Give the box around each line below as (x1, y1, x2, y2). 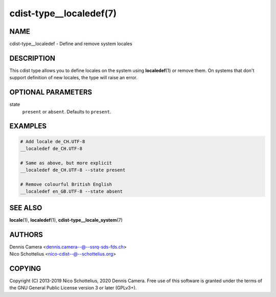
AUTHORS (9, 230, 43, 239)
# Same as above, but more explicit (20, 160, 112, 166)
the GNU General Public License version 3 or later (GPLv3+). (9, 285, 137, 291)
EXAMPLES (9, 122, 47, 130)
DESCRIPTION (9, 54, 56, 62)
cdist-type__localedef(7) (9, 8, 117, 19)
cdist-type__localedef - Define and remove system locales (9, 41, 132, 47)
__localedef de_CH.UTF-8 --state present (20, 167, 126, 173)
